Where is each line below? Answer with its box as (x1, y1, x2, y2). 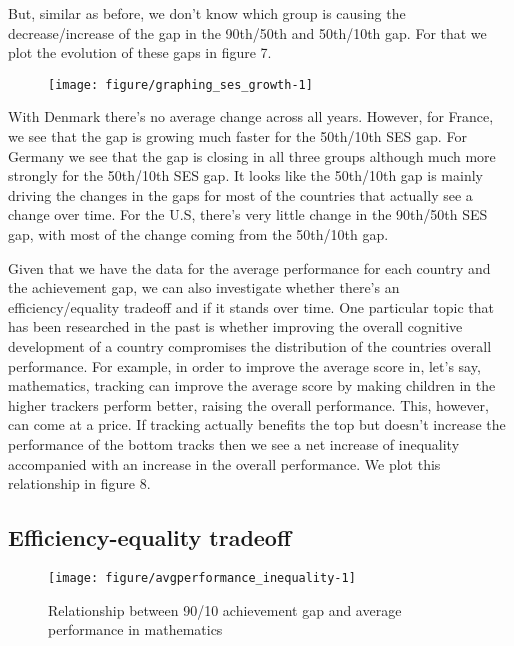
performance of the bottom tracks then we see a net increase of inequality (8, 433, 460, 454)
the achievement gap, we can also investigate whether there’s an (8, 277, 400, 298)
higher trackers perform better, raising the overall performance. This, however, (8, 394, 489, 415)
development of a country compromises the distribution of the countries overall (8, 335, 492, 356)
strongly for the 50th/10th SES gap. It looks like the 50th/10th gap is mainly (8, 165, 483, 186)
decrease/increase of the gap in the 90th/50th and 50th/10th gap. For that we (8, 22, 487, 43)
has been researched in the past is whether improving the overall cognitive (8, 316, 463, 337)
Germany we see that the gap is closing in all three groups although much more (8, 145, 496, 166)
